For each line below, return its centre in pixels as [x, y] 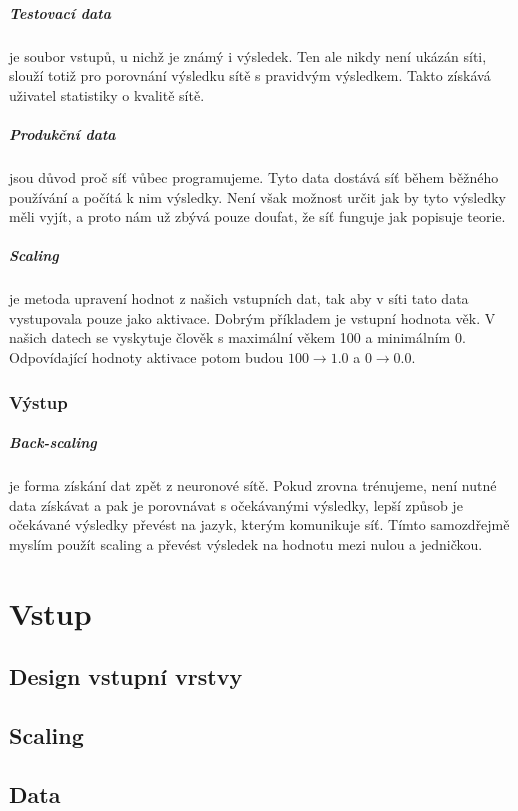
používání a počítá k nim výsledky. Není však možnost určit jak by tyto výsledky [257, 196]
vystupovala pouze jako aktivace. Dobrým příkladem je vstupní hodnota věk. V [252, 317]
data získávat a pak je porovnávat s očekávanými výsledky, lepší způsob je [236, 504]
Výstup [38, 401]
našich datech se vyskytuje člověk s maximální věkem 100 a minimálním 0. [237, 337]
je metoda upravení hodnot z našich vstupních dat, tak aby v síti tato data [239, 298]
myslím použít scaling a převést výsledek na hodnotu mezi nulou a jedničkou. [246, 543]
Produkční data [62, 133]
